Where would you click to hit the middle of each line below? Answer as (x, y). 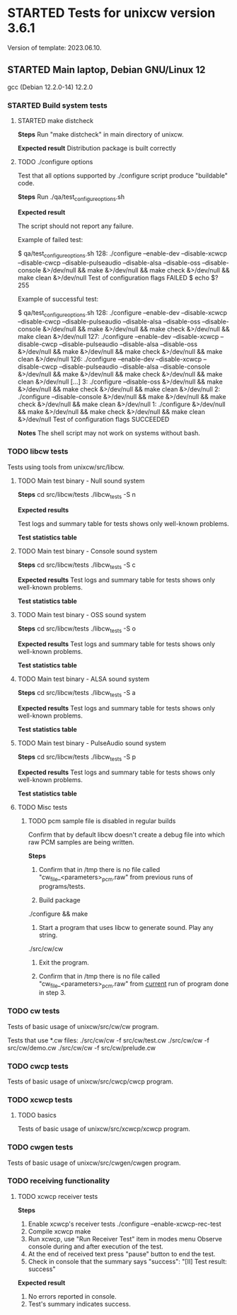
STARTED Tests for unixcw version (111, 13)
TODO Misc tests (42, 807)
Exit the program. (64, 962)
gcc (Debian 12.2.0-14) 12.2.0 (50, 87)
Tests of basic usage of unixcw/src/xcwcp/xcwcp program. (104, 1129)
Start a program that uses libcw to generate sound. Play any (126, 927)
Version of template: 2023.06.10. (54, 47)
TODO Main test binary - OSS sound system (82, 615)
